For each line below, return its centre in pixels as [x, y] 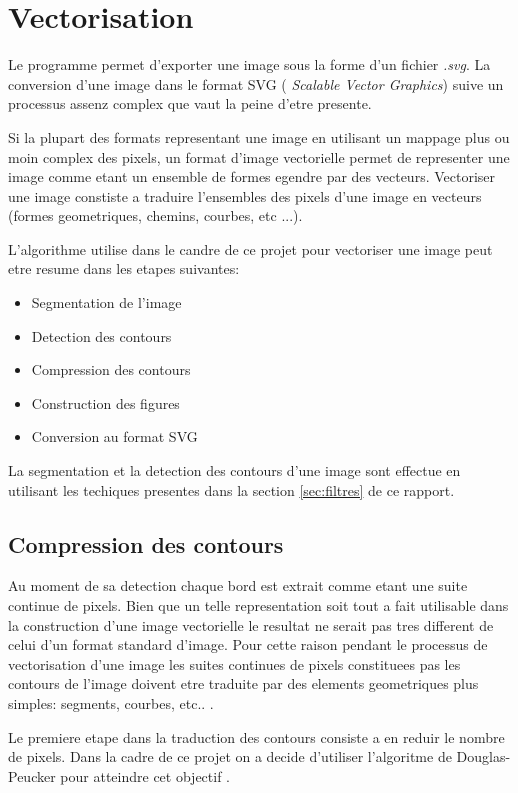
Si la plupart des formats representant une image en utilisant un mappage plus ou [259, 136]
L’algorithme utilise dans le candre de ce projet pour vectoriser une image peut [250, 248]
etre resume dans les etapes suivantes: [124, 268]
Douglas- [483, 756]
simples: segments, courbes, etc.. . [111, 702]
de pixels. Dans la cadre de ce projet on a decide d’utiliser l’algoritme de [230, 756]
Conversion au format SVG [114, 436]
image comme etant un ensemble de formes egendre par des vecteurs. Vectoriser [252, 176]
